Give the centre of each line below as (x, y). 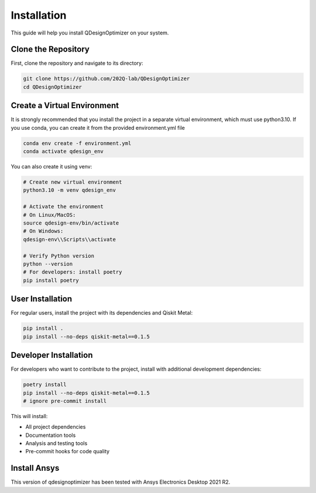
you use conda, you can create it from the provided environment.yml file (98, 127)
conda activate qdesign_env (63, 151)
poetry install (45, 385)
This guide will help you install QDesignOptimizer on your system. (90, 33)
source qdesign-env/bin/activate (71, 223)
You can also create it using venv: (51, 167)
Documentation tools (51, 435)
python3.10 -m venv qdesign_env (70, 190)
